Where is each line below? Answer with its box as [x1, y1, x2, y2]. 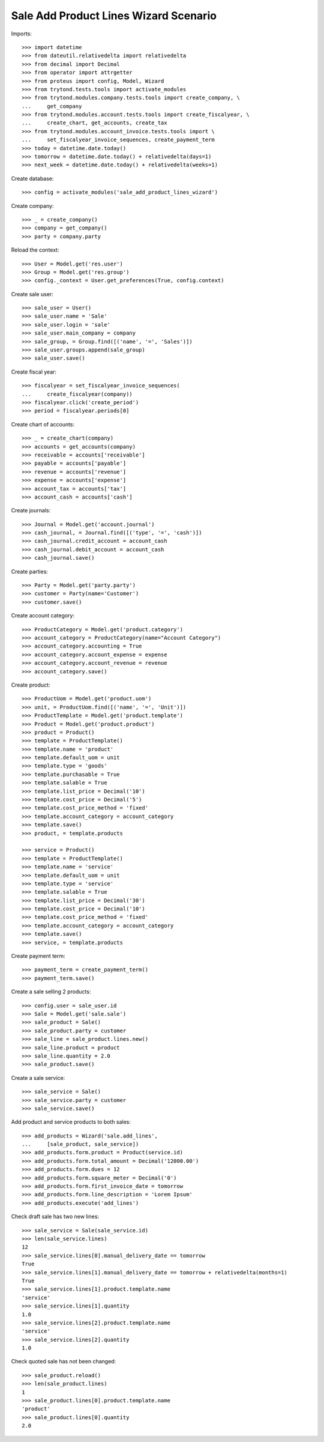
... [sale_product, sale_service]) [22, 1141, 139, 1148]
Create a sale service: [11, 1074, 65, 1081]
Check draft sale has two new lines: [11, 1213, 99, 1220]
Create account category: [11, 612, 75, 619]
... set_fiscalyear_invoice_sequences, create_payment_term [22, 136, 215, 144]
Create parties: [11, 568, 48, 575]
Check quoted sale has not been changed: [11, 1358, 116, 1365]
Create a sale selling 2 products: [11, 988, 91, 995]
